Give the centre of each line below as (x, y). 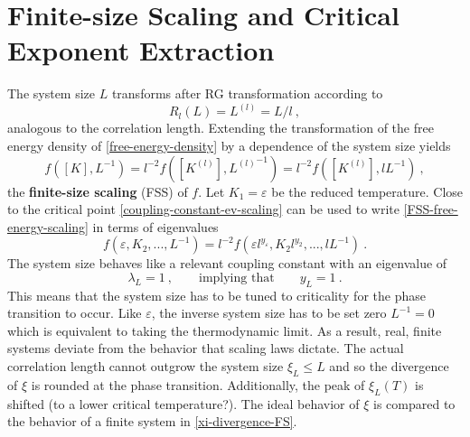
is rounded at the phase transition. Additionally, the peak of (198, 384)
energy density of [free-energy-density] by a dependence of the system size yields (229, 145)
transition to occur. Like (75, 313)
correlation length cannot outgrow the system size (146, 366)
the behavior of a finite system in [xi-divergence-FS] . (152, 421)
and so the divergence (389, 366)
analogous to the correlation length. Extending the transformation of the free (221, 128)
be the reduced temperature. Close (367, 191)
